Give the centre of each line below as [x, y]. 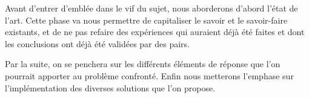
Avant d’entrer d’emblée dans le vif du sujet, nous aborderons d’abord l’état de [151, 8]
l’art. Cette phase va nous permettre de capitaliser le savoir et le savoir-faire [146, 20]
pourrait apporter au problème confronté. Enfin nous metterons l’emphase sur [149, 75]
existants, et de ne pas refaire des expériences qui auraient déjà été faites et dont [155, 32]
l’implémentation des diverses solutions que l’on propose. [110, 87]
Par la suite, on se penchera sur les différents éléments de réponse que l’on [143, 64]
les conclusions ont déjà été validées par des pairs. [98, 43]
